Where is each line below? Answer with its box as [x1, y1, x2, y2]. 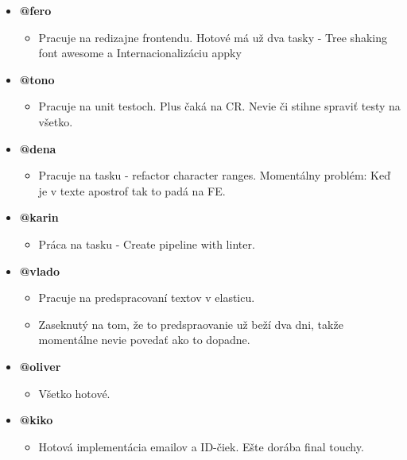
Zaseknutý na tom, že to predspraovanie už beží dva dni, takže [38, 315, 343, 332]
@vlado [19, 262, 60, 279]
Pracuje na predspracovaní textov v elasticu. [38, 289, 255, 306]
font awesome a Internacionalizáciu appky [38, 44, 242, 61]
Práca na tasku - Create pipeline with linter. [38, 235, 255, 252]
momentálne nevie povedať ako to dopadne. [38, 331, 250, 348]
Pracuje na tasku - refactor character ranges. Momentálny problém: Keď [38, 167, 390, 184]
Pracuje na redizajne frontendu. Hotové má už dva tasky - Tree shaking [38, 29, 387, 45]
